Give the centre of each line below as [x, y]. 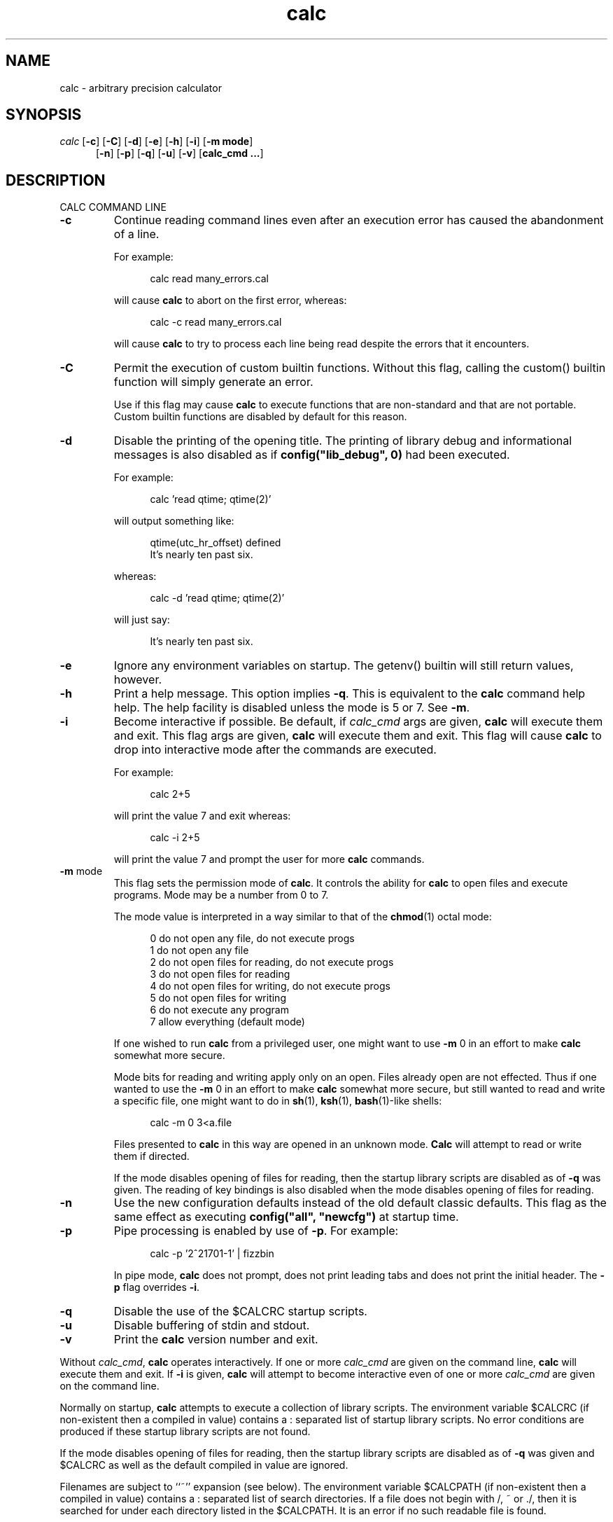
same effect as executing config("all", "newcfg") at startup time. [286, 1217]
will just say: [142, 620]
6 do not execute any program [219, 1010]
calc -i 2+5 [175, 838]
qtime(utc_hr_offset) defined [216, 543]
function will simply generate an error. [213, 382]
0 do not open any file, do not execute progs [252, 939]
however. [138, 680]
